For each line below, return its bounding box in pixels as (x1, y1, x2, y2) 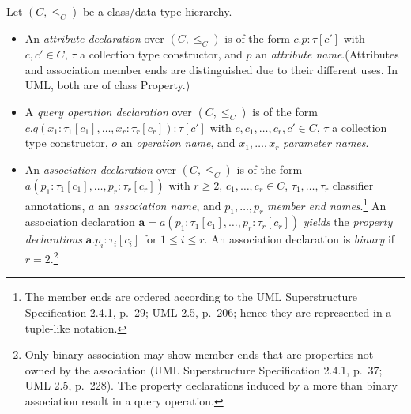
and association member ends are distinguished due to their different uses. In (25, 61, 398, 77)
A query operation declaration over (25, 103, 192, 119)
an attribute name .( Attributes (255, 46, 399, 62)
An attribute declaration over (25, 30, 164, 46)
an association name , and (98, 197, 221, 213)
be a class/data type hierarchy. (82, 3, 232, 19)
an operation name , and (120, 134, 236, 151)
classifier (332, 176, 374, 193)
